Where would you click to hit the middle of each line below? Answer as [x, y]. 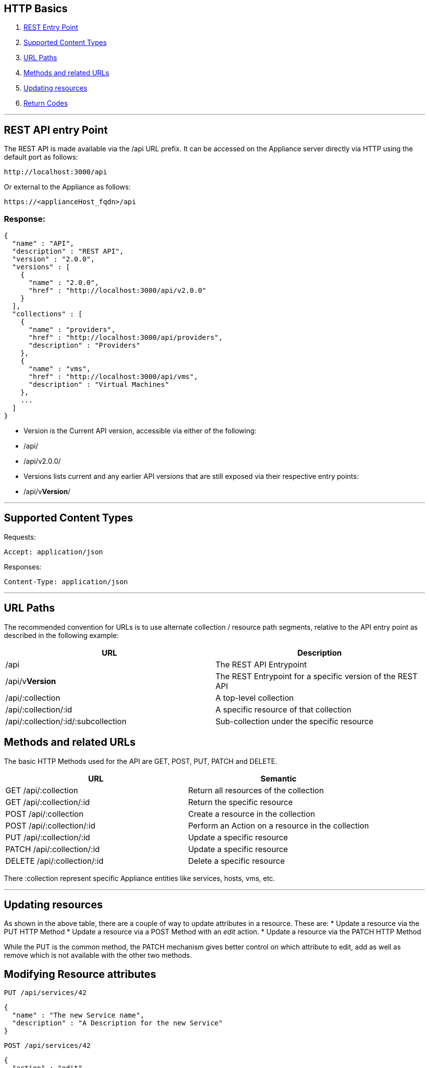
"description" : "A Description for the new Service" [117, 1023]
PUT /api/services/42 [45, 993]
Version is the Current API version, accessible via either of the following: [140, 431]
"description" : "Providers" [84, 345]
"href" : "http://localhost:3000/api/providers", [126, 338]
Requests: [20, 537]
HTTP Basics [36, 9]
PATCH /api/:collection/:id [53, 849]
